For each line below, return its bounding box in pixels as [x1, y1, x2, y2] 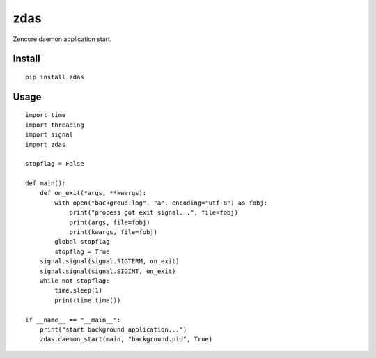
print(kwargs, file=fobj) [69, 228, 158, 236]
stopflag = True [54, 247, 110, 256]
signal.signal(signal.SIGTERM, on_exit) [39, 258, 180, 265]
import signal [25, 131, 73, 139]
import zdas [25, 140, 66, 148]
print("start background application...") [39, 325, 187, 334]
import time [25, 111, 66, 119]
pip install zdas [25, 73, 84, 81]
